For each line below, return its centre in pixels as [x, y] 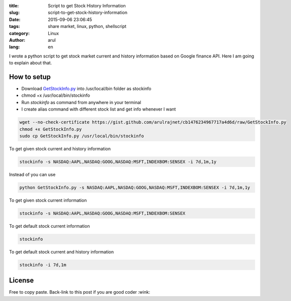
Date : [15, 19]
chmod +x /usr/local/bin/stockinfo [56, 95]
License [21, 281]
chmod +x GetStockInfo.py [51, 129]
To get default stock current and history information [61, 252]
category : [19, 33]
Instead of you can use [32, 174]
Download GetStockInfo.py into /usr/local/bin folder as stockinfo [87, 89]
